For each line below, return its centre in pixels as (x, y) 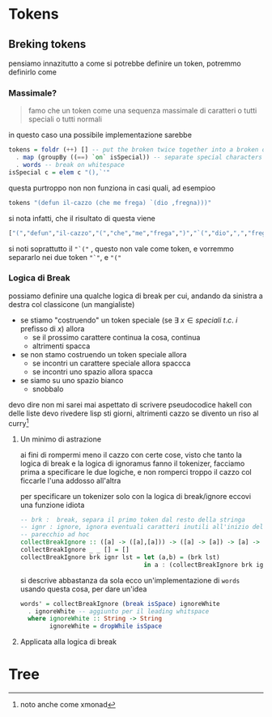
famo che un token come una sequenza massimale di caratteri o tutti (142, 111)
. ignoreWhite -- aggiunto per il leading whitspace (119, 611)
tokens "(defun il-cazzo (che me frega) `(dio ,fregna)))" (110, 203)
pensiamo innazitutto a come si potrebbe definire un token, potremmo (125, 63)
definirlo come (32, 72)
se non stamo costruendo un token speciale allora (104, 354)
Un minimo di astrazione (61, 439)
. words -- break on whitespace (70, 165)
